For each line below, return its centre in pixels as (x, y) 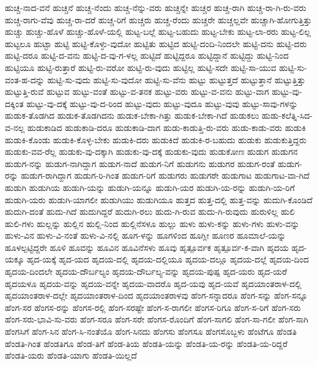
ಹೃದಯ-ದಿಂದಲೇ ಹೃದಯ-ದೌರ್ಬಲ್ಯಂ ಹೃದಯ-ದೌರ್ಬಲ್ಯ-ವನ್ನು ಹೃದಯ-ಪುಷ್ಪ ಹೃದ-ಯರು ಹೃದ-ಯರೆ (146, 271)
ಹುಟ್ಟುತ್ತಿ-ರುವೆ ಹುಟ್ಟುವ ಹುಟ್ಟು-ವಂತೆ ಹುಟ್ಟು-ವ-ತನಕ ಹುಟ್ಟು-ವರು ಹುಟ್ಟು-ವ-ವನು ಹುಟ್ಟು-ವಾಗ (137, 91)
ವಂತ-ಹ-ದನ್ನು (25, 79)
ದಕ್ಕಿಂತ (14, 103)
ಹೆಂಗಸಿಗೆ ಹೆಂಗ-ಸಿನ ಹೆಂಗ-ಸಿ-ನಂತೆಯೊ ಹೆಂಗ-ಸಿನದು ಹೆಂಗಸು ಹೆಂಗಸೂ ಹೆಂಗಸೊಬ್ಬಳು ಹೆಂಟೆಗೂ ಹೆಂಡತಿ (151, 331)
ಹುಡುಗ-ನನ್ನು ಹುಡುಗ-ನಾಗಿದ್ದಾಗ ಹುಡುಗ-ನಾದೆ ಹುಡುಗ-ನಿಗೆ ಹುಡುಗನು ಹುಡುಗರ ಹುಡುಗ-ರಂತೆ (140, 163)
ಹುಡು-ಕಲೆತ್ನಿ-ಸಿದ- (287, 115)
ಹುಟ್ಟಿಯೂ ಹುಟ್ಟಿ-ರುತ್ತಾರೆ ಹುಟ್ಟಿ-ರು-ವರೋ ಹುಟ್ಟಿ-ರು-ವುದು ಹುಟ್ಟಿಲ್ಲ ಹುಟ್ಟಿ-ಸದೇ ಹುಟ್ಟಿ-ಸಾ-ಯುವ (141, 67)
